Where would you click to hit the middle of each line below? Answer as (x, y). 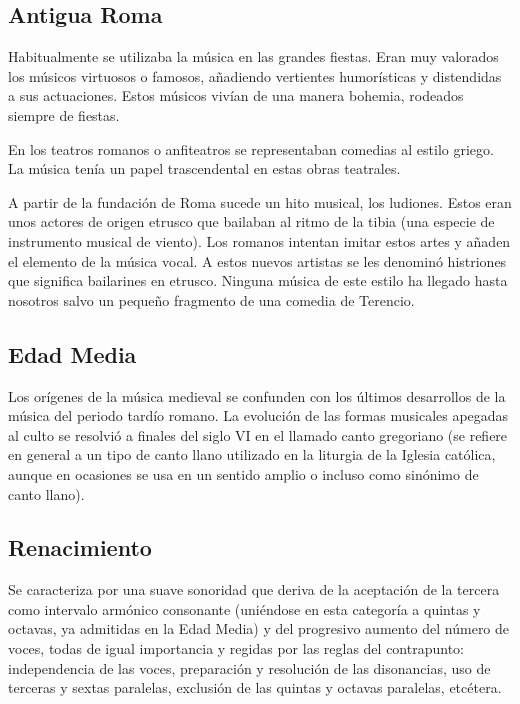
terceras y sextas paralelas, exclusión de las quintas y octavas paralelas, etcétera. (255, 687)
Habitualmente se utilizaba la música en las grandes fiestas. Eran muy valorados (253, 56)
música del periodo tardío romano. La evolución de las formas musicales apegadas (258, 415)
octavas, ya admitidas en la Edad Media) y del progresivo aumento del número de (259, 628)
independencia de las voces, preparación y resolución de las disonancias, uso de (249, 667)
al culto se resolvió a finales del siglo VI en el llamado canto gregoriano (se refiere (258, 434)
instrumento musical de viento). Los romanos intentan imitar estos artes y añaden (259, 240)
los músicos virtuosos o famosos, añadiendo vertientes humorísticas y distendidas (255, 75)
